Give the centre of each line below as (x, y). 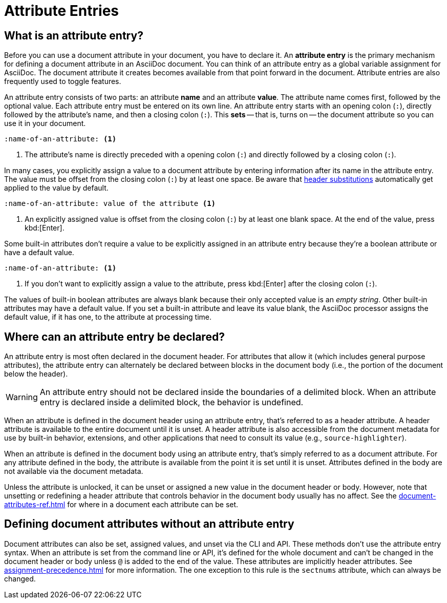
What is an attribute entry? (74, 35)
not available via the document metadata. (74, 471)
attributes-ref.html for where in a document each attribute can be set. (121, 505)
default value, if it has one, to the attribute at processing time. (108, 317)
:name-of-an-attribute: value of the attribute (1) (110, 204)
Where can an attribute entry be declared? (114, 337)
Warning (22, 397)
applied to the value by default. (56, 188)
